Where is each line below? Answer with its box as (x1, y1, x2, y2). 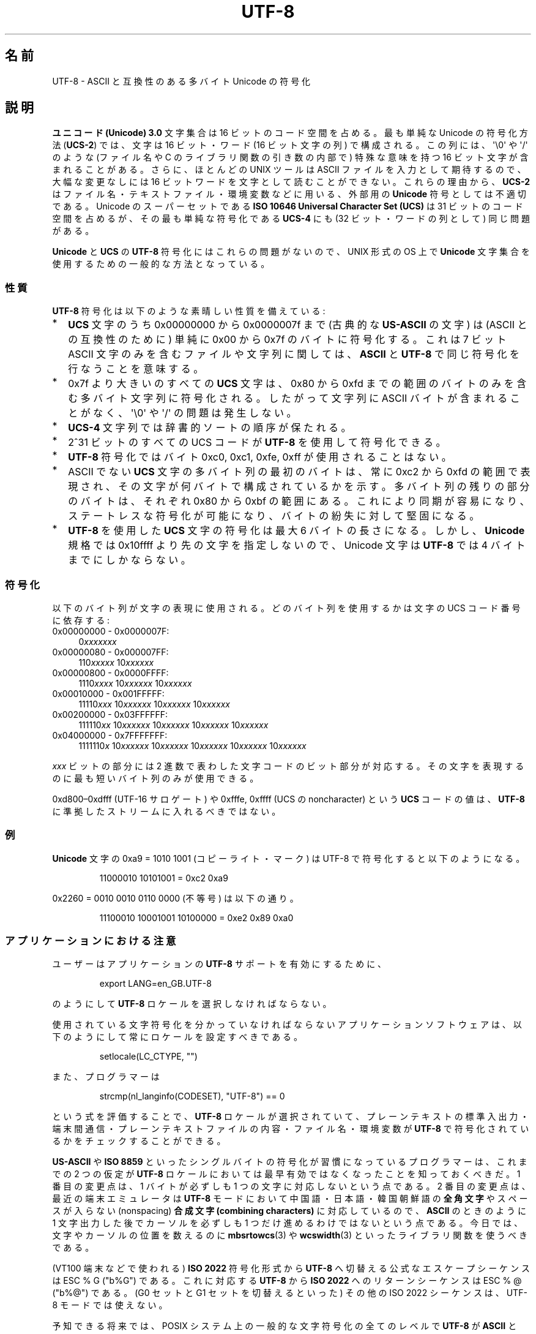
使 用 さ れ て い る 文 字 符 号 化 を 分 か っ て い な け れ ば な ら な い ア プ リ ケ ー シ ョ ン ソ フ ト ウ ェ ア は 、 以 (52, 1019, 522, 1030)
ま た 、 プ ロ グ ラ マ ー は (52, 1071, 160, 1082)
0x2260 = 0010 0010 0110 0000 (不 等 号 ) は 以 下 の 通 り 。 (52, 892, 299, 903)
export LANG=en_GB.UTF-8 (99, 978, 212, 989)
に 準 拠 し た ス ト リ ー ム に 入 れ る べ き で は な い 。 (52, 805, 281, 816)
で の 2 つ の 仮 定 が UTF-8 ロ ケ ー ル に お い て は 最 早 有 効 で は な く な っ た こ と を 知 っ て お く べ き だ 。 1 (52, 1169, 521, 1180)
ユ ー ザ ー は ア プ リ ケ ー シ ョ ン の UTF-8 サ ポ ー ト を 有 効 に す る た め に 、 (52, 959, 387, 970)
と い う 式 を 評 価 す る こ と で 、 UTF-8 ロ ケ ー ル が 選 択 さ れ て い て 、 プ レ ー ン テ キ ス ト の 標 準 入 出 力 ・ (52, 1111, 529, 1122)
